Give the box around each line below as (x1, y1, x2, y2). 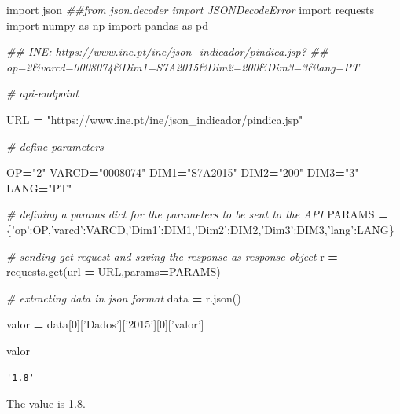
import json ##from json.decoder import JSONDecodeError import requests (6, 2, 375, 17)
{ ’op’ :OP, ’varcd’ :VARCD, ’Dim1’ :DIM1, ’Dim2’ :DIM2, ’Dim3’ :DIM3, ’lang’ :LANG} (6, 221, 394, 237)
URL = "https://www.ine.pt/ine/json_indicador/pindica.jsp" (6, 111, 303, 127)
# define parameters (6, 137, 104, 154)
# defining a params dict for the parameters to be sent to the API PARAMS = (6, 206, 388, 222)
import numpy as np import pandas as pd (6, 16, 209, 33)
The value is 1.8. (6, 395, 86, 412)
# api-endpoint (6, 85, 79, 101)
